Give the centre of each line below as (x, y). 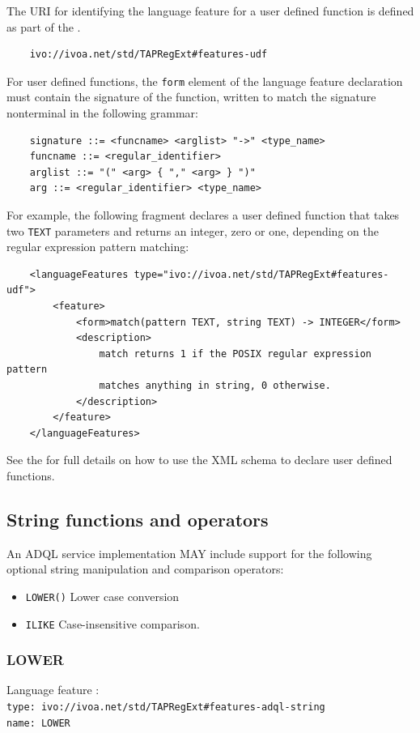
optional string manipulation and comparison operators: (145, 569)
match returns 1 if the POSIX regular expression (235, 354)
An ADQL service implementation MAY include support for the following (189, 553)
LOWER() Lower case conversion (102, 596)
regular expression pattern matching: (98, 247)
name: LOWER (38, 723)
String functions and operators (138, 519)
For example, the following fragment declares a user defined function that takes (203, 215)
